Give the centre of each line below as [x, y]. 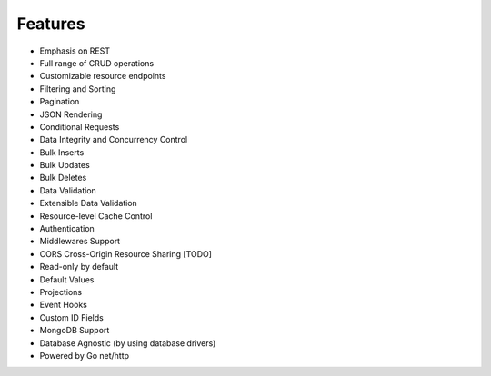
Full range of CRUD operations [97, 63]
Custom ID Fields [71, 317]
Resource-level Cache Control [96, 216]
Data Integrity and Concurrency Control [114, 140]
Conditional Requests [80, 126]
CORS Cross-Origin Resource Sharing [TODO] [126, 253]
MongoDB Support [75, 331]
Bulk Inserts [62, 152]
